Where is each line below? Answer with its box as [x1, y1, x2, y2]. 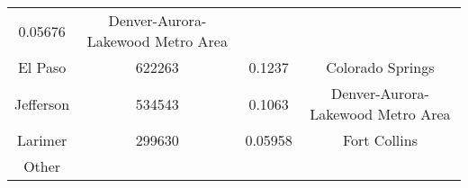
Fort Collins [342, 130, 418, 150]
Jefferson [14, 93, 70, 114]
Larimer [16, 130, 67, 150]
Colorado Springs [326, 57, 435, 77]
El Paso [17, 57, 67, 77]
